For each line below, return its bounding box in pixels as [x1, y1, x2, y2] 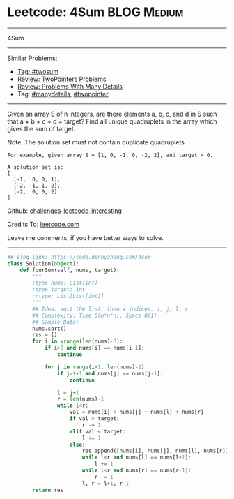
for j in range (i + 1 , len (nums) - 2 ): [44, 364, 148, 371]
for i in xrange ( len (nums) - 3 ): [32, 338, 123, 345]
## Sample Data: [32, 318, 79, 325]
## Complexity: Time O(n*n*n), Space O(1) [32, 312, 157, 319]
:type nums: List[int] [32, 280, 98, 287]
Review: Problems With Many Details [17, 82, 123, 91]
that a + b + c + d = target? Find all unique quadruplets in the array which [7, 117, 217, 126]
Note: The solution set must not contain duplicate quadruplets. [7, 137, 187, 147]
